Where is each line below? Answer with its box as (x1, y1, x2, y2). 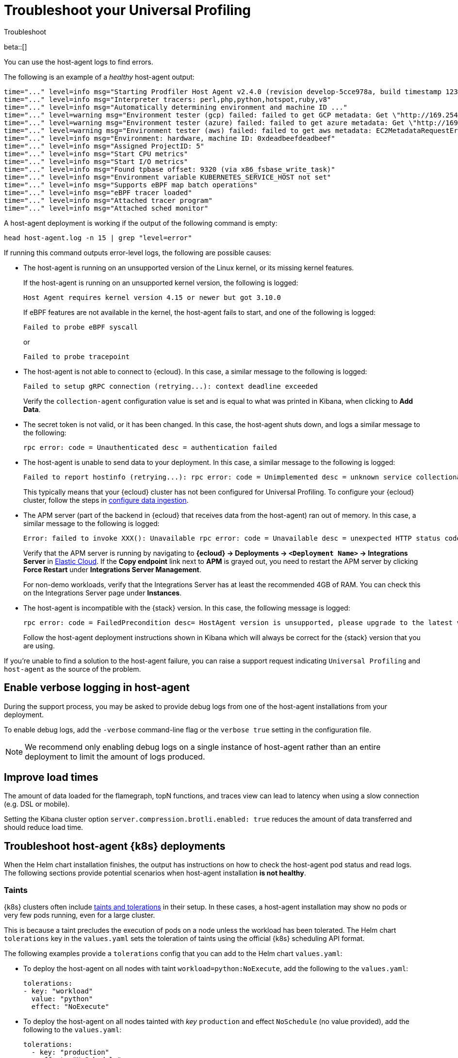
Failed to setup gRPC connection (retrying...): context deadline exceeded (23, 382, 318, 390)
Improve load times (4, 771, 98, 784)
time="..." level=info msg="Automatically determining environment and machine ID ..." (4, 103, 348, 111)
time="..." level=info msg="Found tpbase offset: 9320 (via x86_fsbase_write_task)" (4, 165, 335, 173)
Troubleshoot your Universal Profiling (4, 2, 251, 18)
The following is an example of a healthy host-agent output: (4, 72, 195, 81)
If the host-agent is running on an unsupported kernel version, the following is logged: (23, 278, 298, 287)
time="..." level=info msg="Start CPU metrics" (4, 149, 188, 158)
